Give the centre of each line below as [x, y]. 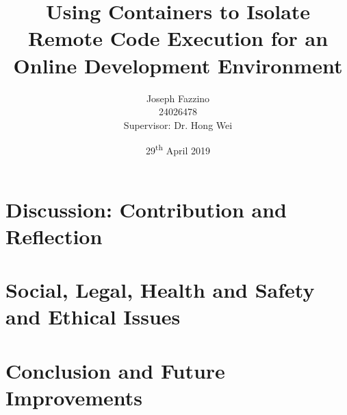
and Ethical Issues [93, 317]
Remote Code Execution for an [178, 38]
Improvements [74, 397]
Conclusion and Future [115, 370]
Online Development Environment [178, 65]
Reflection [54, 236]
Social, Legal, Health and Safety [160, 290]
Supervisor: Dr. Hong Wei [178, 125]
